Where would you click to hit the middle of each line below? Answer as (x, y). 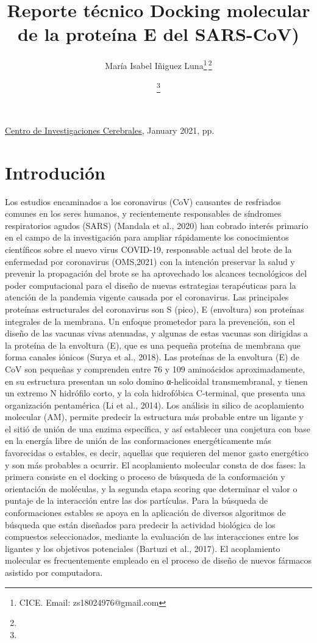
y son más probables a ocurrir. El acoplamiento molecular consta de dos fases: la (155, 464)
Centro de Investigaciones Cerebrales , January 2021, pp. (110, 130)
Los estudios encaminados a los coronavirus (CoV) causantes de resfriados (143, 201)
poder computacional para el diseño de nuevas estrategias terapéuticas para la (151, 285)
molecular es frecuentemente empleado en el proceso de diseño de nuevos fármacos (158, 560)
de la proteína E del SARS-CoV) (158, 34)
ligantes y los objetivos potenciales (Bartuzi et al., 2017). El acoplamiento (143, 548)
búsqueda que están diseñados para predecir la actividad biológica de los (140, 524)
